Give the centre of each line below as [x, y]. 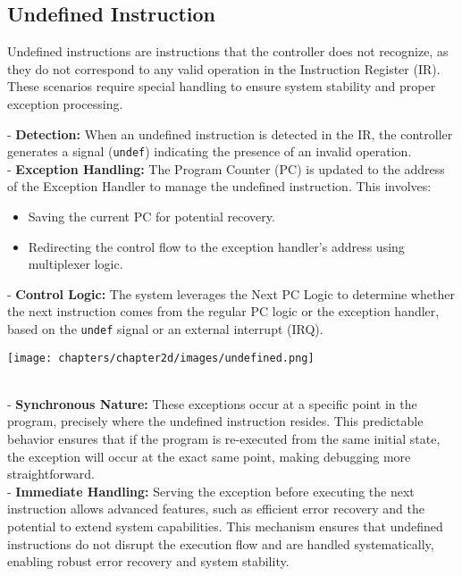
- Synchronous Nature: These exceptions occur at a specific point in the [212, 403]
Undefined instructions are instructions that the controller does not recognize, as [228, 51]
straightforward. [51, 474]
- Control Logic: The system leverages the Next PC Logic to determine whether [231, 293]
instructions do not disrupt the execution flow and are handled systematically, [221, 543]
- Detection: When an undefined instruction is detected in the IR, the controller [230, 134]
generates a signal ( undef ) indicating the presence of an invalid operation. [210, 151]
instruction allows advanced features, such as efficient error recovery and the [216, 509]
